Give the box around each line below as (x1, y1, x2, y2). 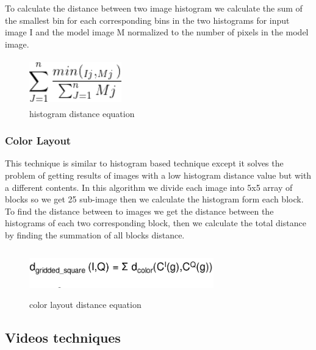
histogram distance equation (29, 107, 135, 120)
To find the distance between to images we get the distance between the (5, 204, 274, 217)
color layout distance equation (29, 298, 142, 310)
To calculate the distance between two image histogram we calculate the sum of (5, 2, 303, 14)
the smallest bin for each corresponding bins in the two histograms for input (5, 13, 290, 26)
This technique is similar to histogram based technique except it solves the (5, 157, 284, 170)
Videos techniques (5, 327, 121, 346)
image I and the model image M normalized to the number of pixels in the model (5, 26, 309, 38)
